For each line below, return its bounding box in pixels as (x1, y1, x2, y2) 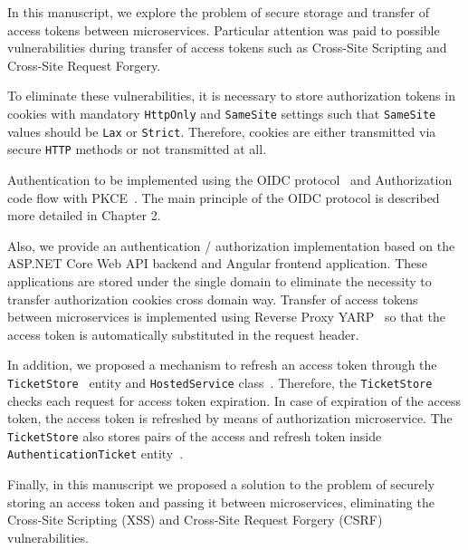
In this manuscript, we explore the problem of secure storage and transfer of (7, 3, 430, 21)
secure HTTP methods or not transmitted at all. (7, 140, 267, 159)
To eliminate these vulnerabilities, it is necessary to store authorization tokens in (7, 86, 455, 105)
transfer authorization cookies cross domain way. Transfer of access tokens (7, 289, 418, 308)
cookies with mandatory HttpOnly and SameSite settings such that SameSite (7, 103, 436, 122)
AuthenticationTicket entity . (7, 444, 184, 463)
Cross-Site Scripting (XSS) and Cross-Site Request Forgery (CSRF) (7, 510, 383, 529)
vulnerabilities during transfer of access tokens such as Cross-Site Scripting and (7, 38, 447, 57)
